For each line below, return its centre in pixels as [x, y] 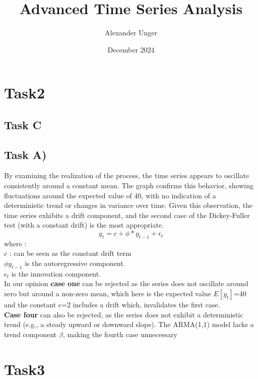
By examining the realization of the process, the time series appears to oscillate [127, 175]
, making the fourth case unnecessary [120, 334]
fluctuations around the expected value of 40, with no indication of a [110, 195]
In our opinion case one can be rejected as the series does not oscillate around [126, 283]
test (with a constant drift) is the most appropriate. [84, 225]
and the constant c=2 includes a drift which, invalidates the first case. [112, 305]
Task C [23, 124]
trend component [30, 334]
